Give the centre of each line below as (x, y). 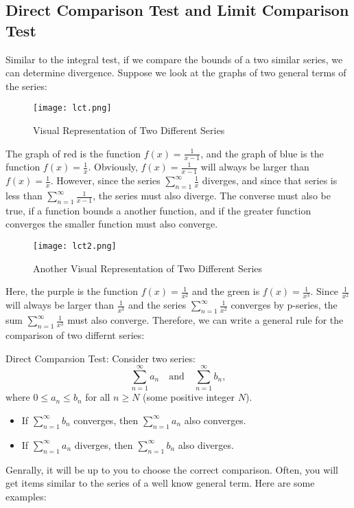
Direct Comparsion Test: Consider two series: (101, 358)
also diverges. (206, 444)
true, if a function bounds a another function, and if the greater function (158, 210)
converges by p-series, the (284, 305)
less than (24, 196)
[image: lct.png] (72, 108)
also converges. (215, 420)
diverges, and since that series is (270, 180)
